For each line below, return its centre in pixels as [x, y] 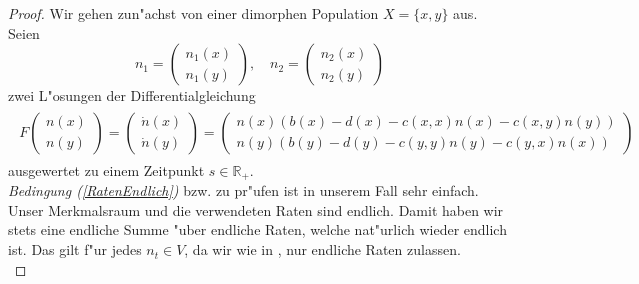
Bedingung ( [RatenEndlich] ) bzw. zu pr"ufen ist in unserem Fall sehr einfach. [243, 190]
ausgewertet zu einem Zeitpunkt [106, 169]
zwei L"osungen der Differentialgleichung [132, 95]
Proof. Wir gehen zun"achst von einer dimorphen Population [193, 13]
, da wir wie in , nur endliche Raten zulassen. [322, 249]
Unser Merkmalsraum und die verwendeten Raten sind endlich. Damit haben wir [256, 209]
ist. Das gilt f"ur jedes [75, 249]
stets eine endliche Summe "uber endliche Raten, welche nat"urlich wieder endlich [257, 229]
